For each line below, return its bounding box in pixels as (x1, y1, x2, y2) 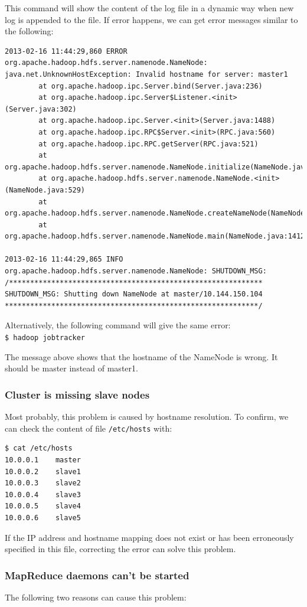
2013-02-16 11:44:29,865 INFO (5, 255, 123, 264)
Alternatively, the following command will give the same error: (5, 319, 231, 331)
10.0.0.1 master (5, 455, 81, 464)
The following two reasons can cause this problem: (5, 590, 187, 603)
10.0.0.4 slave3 (5, 490, 81, 499)
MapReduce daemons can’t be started (5, 567, 190, 582)
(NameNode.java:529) (5, 185, 86, 194)
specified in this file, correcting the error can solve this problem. (5, 543, 236, 555)
